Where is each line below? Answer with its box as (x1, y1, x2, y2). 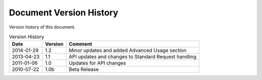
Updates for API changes (68, 60, 126, 67)
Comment (68, 41, 92, 48)
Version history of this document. (9, 24, 76, 30)
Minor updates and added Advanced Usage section (68, 47, 187, 54)
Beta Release (68, 66, 99, 73)
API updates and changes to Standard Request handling (68, 53, 196, 60)
